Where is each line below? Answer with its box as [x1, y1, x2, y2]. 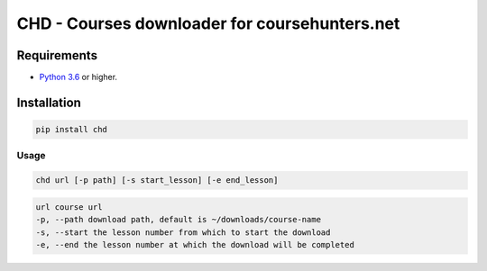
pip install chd [35, 124, 108, 135]
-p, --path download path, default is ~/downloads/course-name [35, 214, 322, 225]
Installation [16, 95, 81, 110]
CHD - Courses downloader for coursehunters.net [16, 14, 400, 33]
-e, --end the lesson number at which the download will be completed [35, 239, 355, 249]
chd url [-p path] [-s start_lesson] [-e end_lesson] [35, 176, 279, 185]
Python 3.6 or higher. [39, 72, 117, 83]
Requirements [16, 48, 98, 63]
